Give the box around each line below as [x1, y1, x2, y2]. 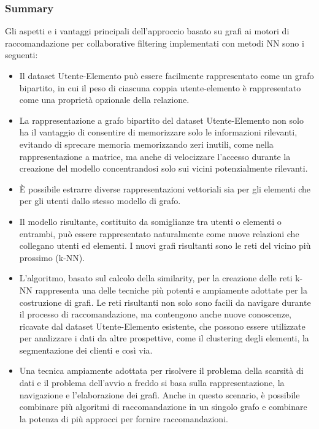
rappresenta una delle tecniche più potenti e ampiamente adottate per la [35, 283, 307, 296]
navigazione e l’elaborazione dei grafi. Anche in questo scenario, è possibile [19, 388, 300, 401]
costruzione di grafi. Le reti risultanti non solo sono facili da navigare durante [19, 295, 311, 308]
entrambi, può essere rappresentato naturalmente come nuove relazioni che [19, 227, 299, 240]
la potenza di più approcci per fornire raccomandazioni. [19, 412, 228, 425]
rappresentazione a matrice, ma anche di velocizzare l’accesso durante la [19, 150, 291, 162]
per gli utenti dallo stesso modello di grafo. [19, 194, 181, 207]
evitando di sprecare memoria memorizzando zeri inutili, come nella [19, 137, 274, 150]
